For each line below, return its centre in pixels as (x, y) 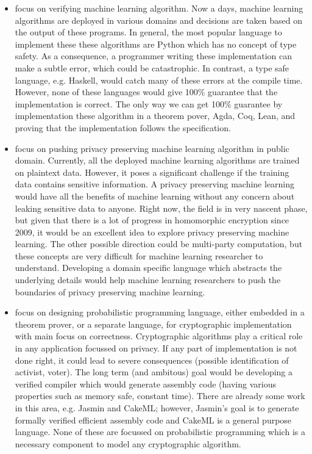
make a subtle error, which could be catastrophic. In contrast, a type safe (152, 67)
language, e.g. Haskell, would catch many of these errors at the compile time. (159, 80)
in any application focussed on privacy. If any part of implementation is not (156, 348)
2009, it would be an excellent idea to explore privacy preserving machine (152, 232)
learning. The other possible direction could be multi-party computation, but (159, 244)
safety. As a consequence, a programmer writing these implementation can (154, 56)
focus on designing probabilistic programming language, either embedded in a (160, 312)
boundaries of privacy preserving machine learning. (110, 291)
